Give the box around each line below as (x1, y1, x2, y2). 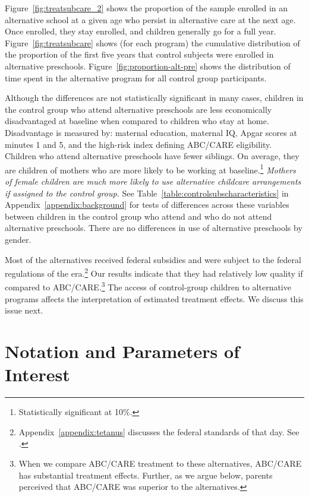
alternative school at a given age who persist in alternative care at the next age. (5, 13, 296, 26)
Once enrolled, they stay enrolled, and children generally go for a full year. (5, 25, 276, 37)
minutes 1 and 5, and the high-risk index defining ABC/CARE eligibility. (5, 138, 272, 150)
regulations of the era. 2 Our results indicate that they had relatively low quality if (5, 265, 303, 279)
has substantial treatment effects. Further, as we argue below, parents (18, 468, 273, 481)
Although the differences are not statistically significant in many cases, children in (5, 91, 304, 104)
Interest (5, 362, 70, 387)
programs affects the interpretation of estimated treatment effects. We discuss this (5, 292, 304, 305)
